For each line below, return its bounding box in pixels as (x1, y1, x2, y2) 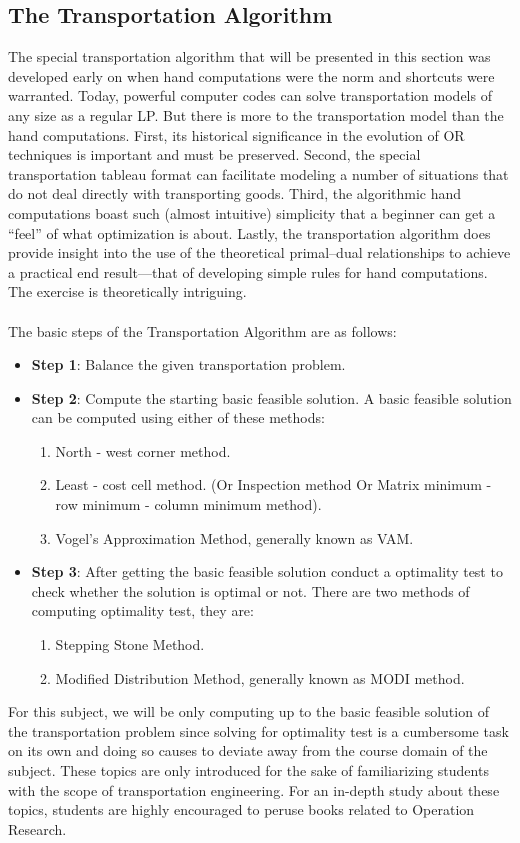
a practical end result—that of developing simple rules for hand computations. (8, 261, 488, 282)
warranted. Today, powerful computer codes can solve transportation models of (8, 85, 492, 106)
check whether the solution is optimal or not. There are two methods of (31, 580, 470, 601)
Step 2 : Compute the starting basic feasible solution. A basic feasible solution (31, 387, 512, 408)
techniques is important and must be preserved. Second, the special (8, 144, 421, 165)
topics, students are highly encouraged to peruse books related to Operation (8, 799, 475, 820)
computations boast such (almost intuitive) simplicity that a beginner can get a (8, 202, 496, 223)
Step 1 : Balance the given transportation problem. (31, 354, 346, 375)
